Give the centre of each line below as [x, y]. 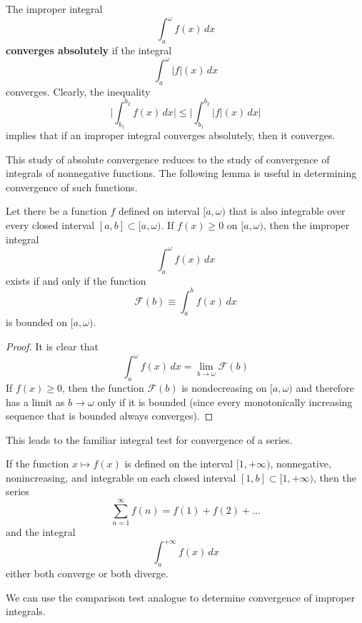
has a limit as [35, 401]
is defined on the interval [179, 464]
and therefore [325, 387]
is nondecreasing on [224, 387]
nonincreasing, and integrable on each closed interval [121, 477]
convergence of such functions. [72, 187]
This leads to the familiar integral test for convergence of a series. [149, 439]
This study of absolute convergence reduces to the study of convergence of [168, 159]
